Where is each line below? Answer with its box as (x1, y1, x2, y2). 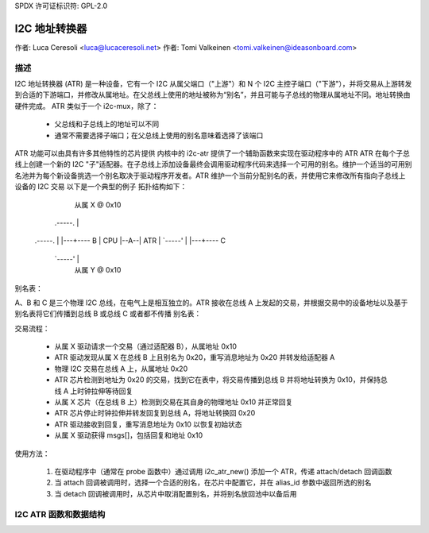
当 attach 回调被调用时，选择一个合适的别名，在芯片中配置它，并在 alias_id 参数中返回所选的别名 (54, 477, 372, 488)
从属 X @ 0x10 (74, 199, 122, 210)
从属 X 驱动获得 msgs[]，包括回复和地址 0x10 (54, 431, 203, 440)
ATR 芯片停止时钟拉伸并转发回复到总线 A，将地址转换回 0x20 (54, 408, 256, 418)
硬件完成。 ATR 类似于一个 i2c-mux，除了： (14, 101, 159, 110)
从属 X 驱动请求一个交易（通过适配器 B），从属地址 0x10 (54, 342, 238, 351)
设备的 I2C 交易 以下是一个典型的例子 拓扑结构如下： (14, 182, 187, 191)
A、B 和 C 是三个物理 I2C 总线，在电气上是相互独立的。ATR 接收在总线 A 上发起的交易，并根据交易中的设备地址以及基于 (14, 298, 408, 307)
